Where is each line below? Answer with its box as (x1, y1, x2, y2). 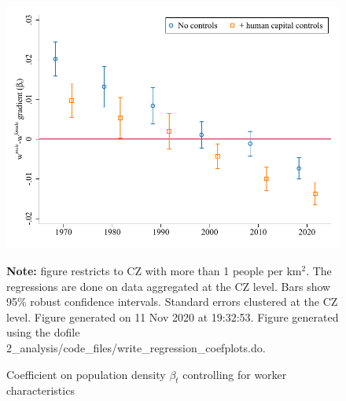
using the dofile (6, 324, 80, 340)
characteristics (6, 382, 75, 399)
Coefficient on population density (6, 366, 166, 382)
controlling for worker (182, 366, 287, 382)
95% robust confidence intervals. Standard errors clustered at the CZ (6, 293, 338, 310)
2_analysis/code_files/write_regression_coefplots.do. (6, 339, 266, 355)
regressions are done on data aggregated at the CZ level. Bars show (6, 278, 331, 294)
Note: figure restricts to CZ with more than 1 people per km (6, 262, 302, 278)
